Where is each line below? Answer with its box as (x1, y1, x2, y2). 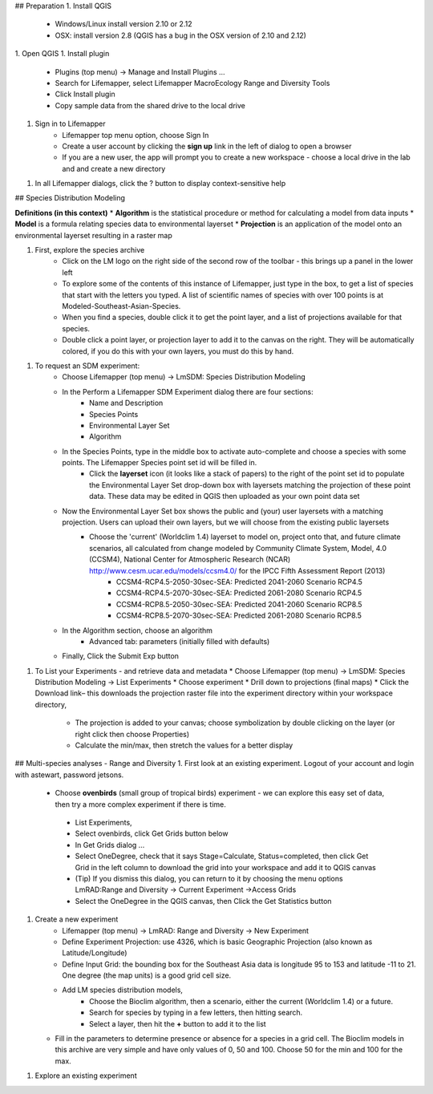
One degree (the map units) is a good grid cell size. (62, 970, 232, 980)
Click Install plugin (55, 89, 115, 99)
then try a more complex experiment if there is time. (55, 799, 226, 809)
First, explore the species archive (34, 245, 145, 255)
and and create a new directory (62, 164, 166, 173)
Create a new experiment (34, 914, 119, 924)
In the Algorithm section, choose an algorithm (62, 626, 212, 635)
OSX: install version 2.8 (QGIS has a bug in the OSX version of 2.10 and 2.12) (55, 30, 306, 40)
